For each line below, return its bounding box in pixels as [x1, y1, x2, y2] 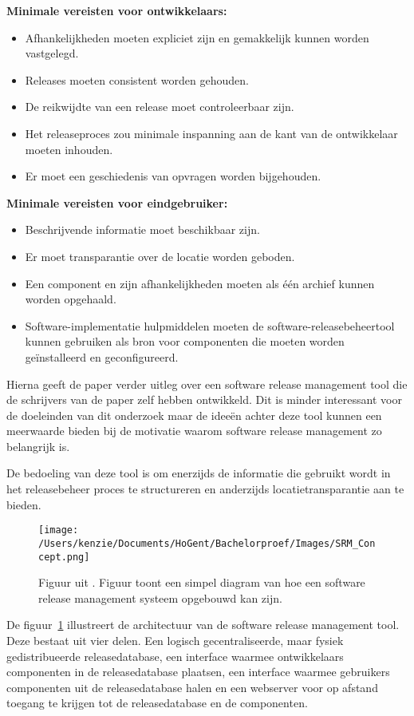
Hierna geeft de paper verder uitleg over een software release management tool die [6, 375, 408, 392]
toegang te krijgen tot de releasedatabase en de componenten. [6, 694, 308, 711]
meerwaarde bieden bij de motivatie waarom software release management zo [6, 422, 382, 439]
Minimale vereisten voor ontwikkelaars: [6, 2, 227, 18]
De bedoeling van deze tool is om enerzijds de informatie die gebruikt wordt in [6, 465, 391, 481]
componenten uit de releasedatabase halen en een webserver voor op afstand [6, 678, 378, 695]
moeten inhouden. [25, 140, 113, 157]
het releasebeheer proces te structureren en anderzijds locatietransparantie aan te [6, 481, 404, 497]
